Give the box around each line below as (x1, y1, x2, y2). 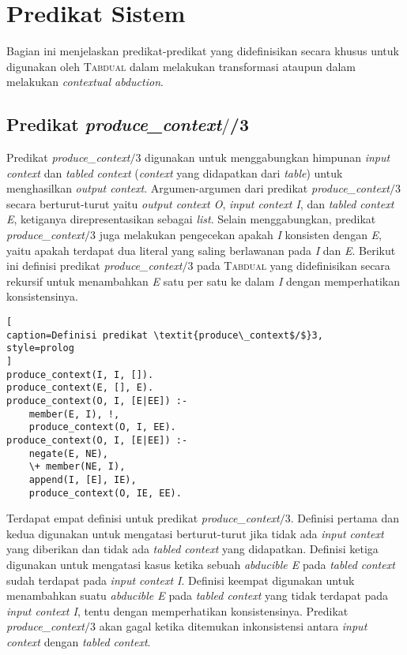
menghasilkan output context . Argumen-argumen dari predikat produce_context (6, 180, 390, 196)
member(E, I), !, (28, 408, 120, 420)
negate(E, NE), (28, 447, 108, 459)
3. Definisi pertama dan (285, 510, 399, 526)
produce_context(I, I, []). (6, 369, 154, 380)
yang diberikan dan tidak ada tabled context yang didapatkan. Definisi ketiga (6, 541, 379, 557)
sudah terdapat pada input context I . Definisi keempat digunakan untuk (6, 571, 355, 588)
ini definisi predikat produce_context (6, 257, 183, 274)
